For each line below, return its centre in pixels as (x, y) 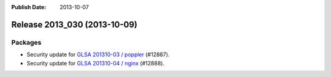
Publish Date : (29, 7)
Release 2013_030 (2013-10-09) (74, 24)
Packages (26, 42)
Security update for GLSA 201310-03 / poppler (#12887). (98, 54)
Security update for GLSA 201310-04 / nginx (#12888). (96, 63)
